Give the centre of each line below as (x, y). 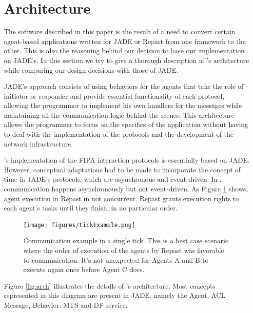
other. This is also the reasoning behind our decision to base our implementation (124, 51)
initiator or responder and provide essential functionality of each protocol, (114, 95)
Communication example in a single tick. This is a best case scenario (126, 240)
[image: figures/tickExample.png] (79, 225)
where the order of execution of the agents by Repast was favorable (124, 250)
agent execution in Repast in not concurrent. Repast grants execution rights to (122, 198)
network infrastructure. (39, 143)
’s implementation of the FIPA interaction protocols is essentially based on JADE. (127, 160)
